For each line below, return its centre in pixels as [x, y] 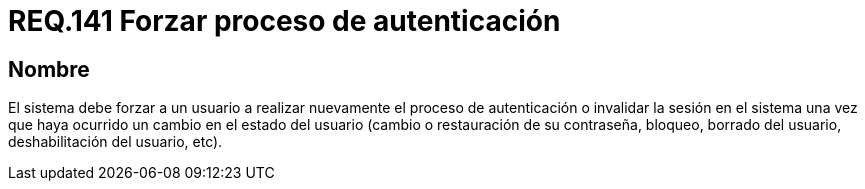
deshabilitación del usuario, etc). [115, 142]
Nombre [49, 69]
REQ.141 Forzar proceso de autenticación [284, 21]
